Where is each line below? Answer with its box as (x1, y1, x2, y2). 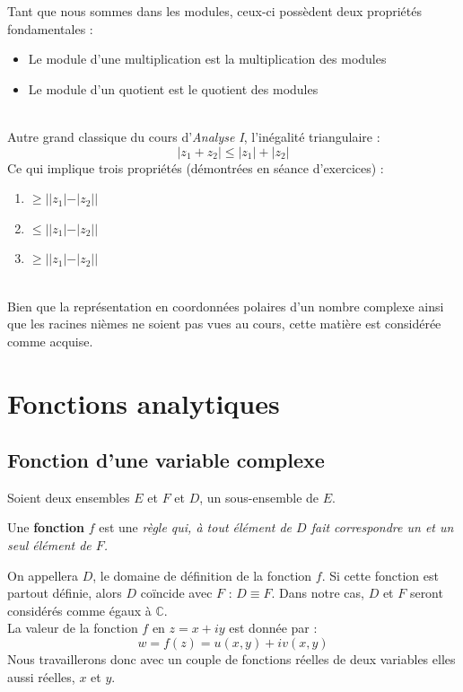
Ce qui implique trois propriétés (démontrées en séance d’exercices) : (7, 158, 384, 177)
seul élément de (7, 536, 92, 555)
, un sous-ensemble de (199, 487, 319, 506)
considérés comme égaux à (7, 600, 152, 619)
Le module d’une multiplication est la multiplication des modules (28, 49, 387, 68)
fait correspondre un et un (310, 518, 454, 537)
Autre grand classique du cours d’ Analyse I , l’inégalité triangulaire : (7, 127, 380, 145)
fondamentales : (7, 19, 93, 38)
